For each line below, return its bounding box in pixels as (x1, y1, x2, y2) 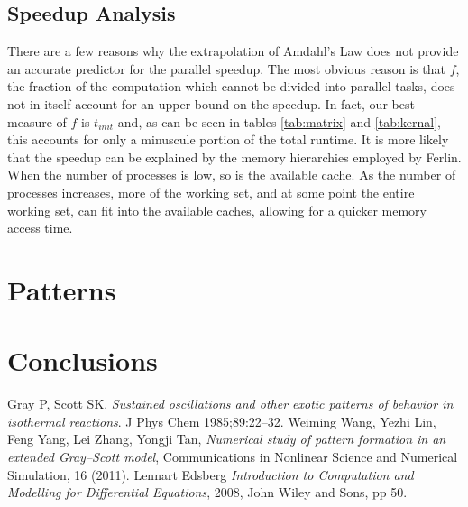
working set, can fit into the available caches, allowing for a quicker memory (7, 200, 427, 219)
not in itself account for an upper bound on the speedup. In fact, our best (7, 94, 415, 113)
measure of (7, 112, 67, 131)
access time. (7, 218, 73, 237)
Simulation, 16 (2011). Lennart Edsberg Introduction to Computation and (7, 465, 414, 484)
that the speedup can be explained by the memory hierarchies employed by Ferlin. (7, 147, 462, 166)
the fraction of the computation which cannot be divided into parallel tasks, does (7, 77, 455, 96)
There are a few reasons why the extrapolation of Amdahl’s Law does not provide (7, 41, 459, 60)
